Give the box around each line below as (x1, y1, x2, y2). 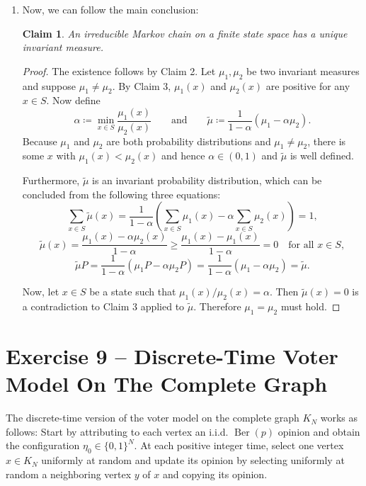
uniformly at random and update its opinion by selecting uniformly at (41, 453, 345, 468)
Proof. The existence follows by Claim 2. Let (22, 63, 216, 78)
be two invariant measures (246, 63, 360, 78)
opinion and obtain (278, 424, 360, 439)
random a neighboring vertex (6, 466, 132, 481)
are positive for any (265, 78, 350, 93)
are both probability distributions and (106, 133, 271, 148)
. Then (269, 284, 299, 299)
